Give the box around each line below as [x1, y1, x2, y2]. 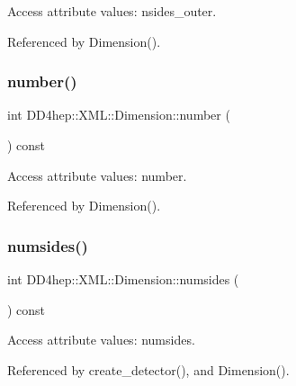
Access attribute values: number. [7, 166, 187, 184]
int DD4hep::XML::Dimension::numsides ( [7, 270, 239, 288]
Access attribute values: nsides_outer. [7, 2, 217, 20]
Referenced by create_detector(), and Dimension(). [7, 360, 290, 379]
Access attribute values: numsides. [7, 330, 195, 349]
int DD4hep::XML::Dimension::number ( [7, 105, 230, 124]
